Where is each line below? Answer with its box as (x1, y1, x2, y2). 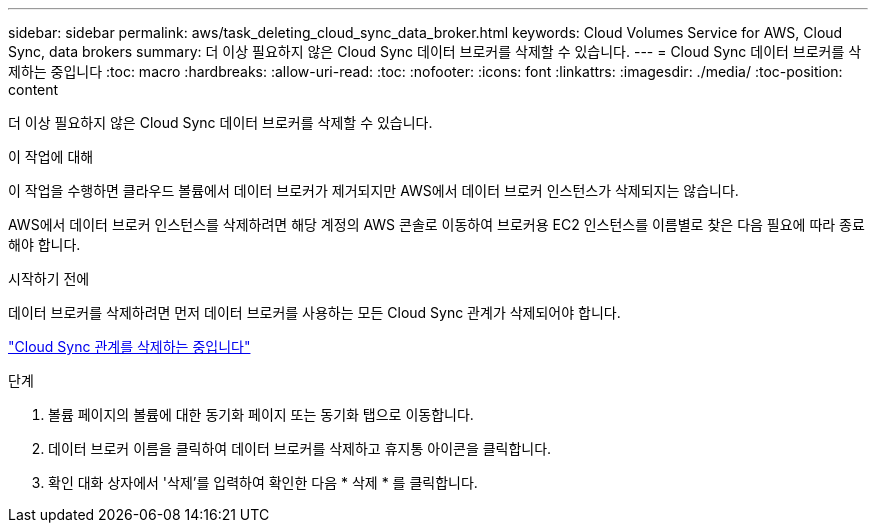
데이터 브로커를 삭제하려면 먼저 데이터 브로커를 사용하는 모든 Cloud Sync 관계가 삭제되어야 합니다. (8, 304, 621, 321)
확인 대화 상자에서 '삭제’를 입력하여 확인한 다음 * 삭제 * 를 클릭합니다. (48, 474, 478, 491)
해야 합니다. (8, 236, 81, 253)
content (8, 81, 59, 98)
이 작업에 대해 (8, 148, 94, 165)
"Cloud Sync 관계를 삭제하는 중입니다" (8, 338, 251, 355)
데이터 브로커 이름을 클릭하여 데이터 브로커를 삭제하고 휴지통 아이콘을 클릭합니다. (48, 440, 552, 457)
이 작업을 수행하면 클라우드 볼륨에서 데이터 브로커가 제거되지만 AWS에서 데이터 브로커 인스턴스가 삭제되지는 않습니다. (8, 182, 739, 199)
